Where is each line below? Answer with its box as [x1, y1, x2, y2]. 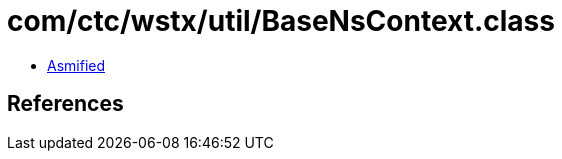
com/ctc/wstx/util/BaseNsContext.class [7, 4, 555, 38]
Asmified [47, 56, 106, 74]
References [7, 91, 124, 117]
